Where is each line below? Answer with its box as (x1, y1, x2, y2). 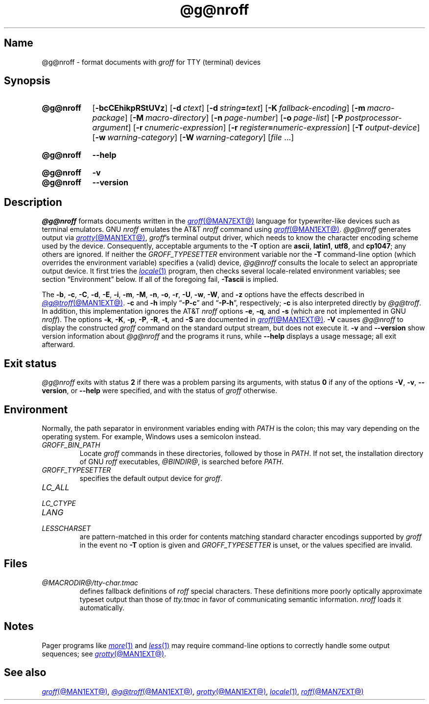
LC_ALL (42, 482, 70, 492)
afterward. (42, 340, 75, 349)
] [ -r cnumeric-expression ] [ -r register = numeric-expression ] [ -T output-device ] (128, 123, 420, 133)
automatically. (79, 603, 125, 612)
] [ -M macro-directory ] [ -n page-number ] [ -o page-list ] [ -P (124, 113, 343, 123)
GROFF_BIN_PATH (42, 440, 100, 449)
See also (4, 666, 47, 679)
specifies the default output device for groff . (79, 474, 223, 482)
